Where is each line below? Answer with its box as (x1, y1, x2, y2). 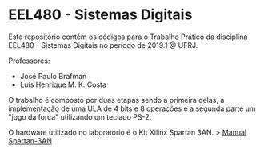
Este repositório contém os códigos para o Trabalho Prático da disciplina (8, 32, 248, 41)
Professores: (8, 56, 50, 65)
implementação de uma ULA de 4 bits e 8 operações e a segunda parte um (8, 104, 256, 113)
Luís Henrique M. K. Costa (19, 80, 106, 89)
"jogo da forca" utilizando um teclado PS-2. (8, 112, 152, 121)
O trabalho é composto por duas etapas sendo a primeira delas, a (8, 95, 225, 104)
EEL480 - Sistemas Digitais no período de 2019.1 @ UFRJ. (8, 40, 198, 49)
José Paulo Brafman (19, 71, 87, 80)
